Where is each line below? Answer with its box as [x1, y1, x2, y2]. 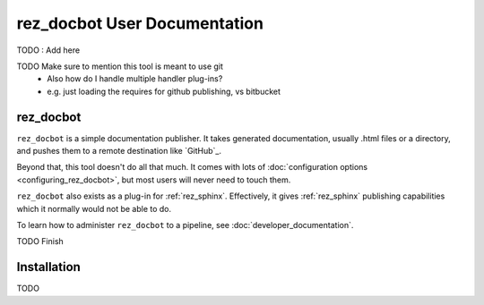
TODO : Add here [16, 45, 81, 55]
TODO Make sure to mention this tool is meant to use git [16, 61, 224, 72]
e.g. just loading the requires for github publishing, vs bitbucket [47, 86, 281, 97]
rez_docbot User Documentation [16, 13, 264, 33]
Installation [16, 259, 81, 275]
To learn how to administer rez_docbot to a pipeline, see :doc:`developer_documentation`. [16, 219, 354, 230]
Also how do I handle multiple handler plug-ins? [47, 73, 223, 84]
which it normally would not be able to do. [16, 203, 172, 214]
